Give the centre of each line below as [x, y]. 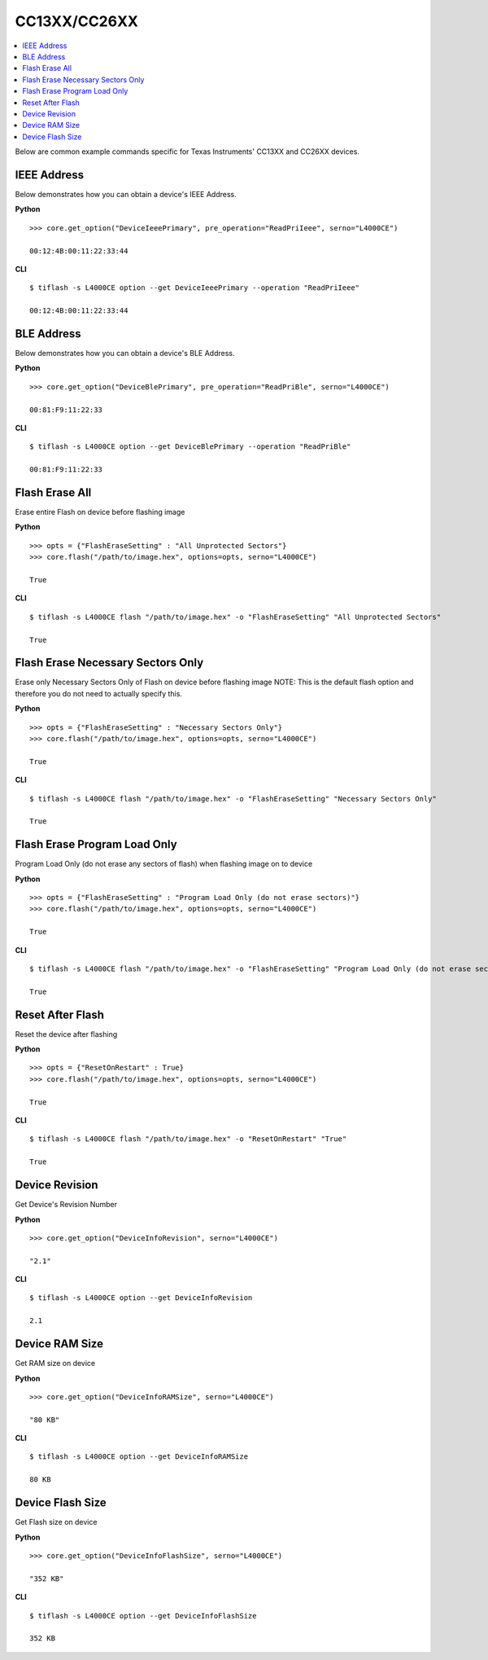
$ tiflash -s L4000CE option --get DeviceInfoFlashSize [143, 1616]
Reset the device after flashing [66, 1034]
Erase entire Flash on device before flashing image [100, 512]
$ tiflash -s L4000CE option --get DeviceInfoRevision [141, 1298]
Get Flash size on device [56, 1522]
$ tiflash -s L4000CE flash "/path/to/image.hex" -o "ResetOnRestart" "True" [188, 1139]
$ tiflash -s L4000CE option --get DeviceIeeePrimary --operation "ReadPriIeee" [195, 288]
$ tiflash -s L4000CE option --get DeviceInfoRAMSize [139, 1457]
